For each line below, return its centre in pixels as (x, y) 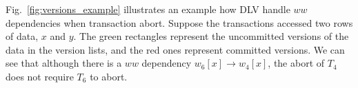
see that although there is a (64, 63)
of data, (22, 36)
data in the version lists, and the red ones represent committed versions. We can (175, 49)
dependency (167, 63)
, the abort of (296, 63)
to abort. (109, 76)
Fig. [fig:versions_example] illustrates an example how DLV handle (148, 9)
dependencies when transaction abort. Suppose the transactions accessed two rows (179, 22)
